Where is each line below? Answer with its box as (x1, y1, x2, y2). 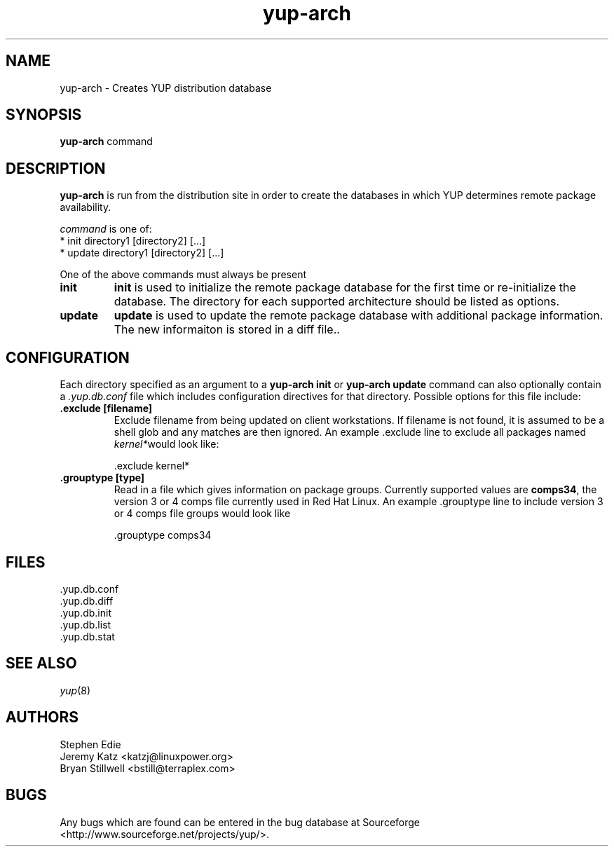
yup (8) (60, 684, 90, 696)
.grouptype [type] (60, 472, 145, 484)
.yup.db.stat (60, 630, 115, 643)
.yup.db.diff (60, 594, 114, 607)
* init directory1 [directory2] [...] (60, 235, 206, 247)
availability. (60, 201, 111, 214)
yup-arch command (60, 135, 153, 148)
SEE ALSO (6, 654, 77, 673)
